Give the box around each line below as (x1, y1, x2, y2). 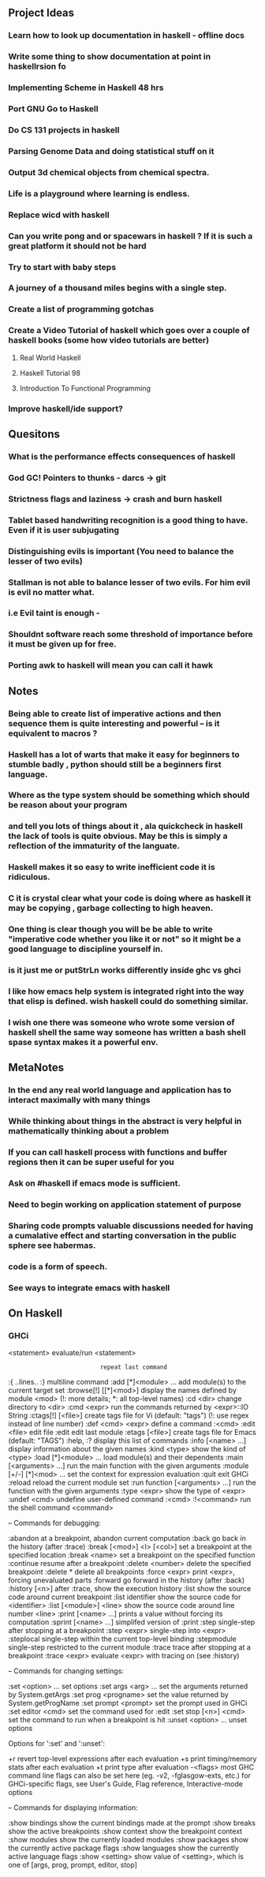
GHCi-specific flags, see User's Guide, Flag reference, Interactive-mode (8, 1779, 243, 1789)
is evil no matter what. (8, 586, 95, 598)
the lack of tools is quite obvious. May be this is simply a (8, 830, 228, 841)
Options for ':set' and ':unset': (8, 1739, 105, 1748)
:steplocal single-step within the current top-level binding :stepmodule (8, 1634, 237, 1644)
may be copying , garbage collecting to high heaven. (8, 903, 214, 914)
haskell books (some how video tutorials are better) (8, 335, 210, 346)
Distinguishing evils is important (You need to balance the (8, 545, 234, 556)
